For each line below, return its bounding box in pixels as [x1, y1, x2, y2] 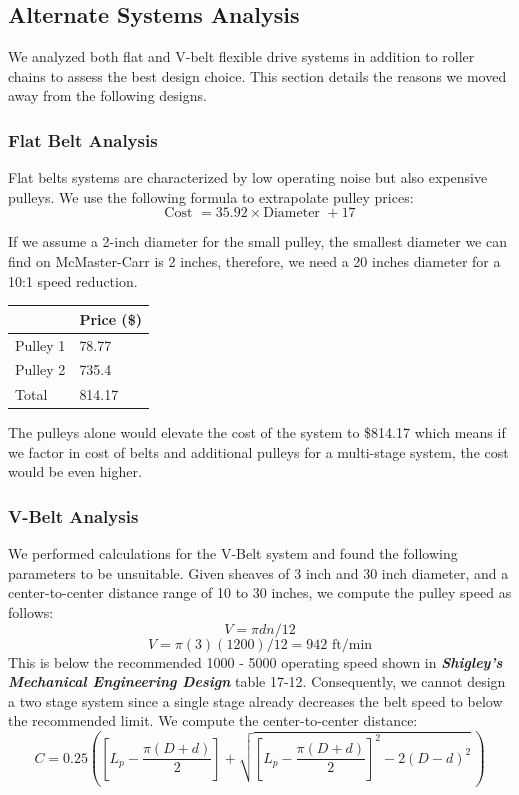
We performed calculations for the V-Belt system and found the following [8, 543, 458, 564]
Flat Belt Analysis [8, 127, 158, 152]
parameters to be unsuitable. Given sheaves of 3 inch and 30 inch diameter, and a [8, 562, 509, 583]
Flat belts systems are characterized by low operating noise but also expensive [8, 167, 488, 188]
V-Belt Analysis [8, 504, 139, 528]
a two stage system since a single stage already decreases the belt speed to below [8, 690, 503, 711]
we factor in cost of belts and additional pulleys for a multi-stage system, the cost [8, 441, 509, 462]
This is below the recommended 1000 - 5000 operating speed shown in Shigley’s [8, 651, 503, 672]
